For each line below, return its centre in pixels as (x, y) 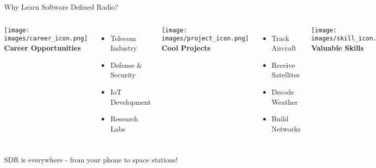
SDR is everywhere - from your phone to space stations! (91, 160)
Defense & (126, 65)
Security (123, 75)
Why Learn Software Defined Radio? (61, 7)
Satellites (286, 75)
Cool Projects (186, 47)
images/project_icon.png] (205, 39)
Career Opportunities (43, 47)
